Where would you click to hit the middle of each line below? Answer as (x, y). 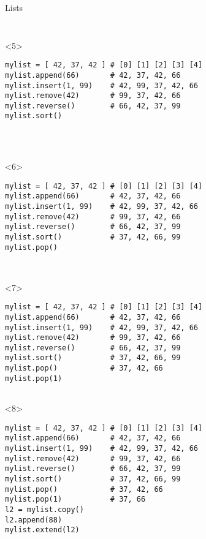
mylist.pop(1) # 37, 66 (75, 499)
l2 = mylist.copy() (44, 509)
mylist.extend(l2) (42, 530)
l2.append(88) (34, 520)
